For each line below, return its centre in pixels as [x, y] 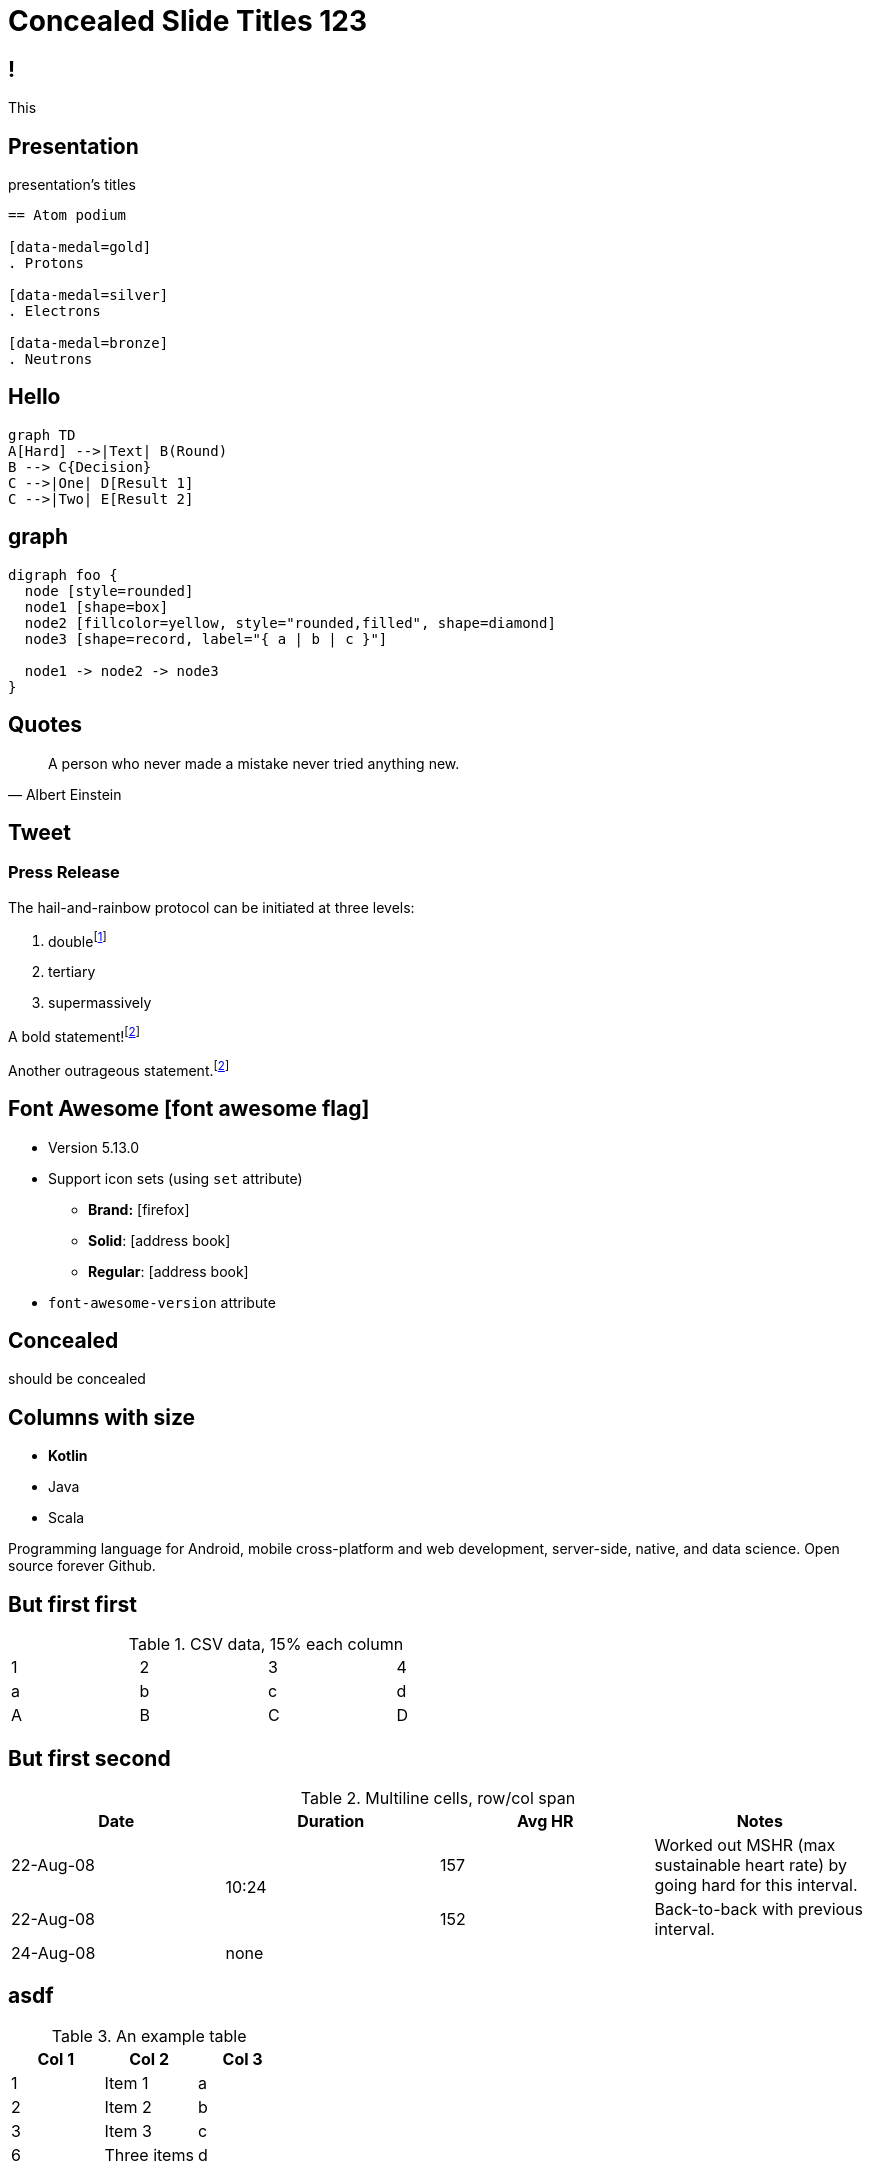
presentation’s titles [72, 185]
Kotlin [68, 1456]
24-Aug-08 [53, 1952]
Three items [149, 2154]
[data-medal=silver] [88, 295]
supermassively [100, 1003]
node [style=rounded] [109, 590]
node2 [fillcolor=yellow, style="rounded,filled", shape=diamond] [290, 622]
